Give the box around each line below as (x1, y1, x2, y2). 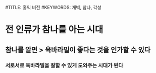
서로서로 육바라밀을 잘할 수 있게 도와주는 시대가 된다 (5, 62, 124, 69)
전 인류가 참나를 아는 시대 (5, 24, 103, 35)
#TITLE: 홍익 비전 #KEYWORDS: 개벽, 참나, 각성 (5, 5, 102, 10)
